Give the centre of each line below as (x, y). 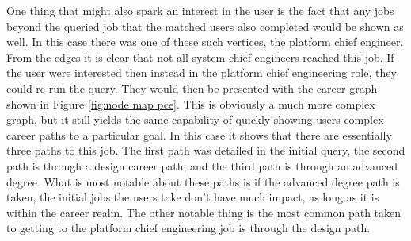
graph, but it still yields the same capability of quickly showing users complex (195, 119)
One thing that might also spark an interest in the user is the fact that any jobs (200, 10)
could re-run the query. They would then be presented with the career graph (192, 88)
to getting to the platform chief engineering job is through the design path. (188, 228)
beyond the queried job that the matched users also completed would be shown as (205, 26)
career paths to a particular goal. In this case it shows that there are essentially (199, 134)
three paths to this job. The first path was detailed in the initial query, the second (206, 150)
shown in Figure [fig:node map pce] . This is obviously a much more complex (191, 103)
